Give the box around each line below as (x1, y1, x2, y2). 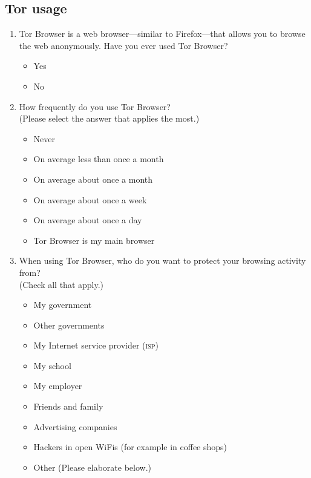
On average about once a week (33, 193, 147, 206)
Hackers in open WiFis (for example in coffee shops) (33, 440, 228, 453)
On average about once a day (33, 214, 142, 226)
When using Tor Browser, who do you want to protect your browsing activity (19, 254, 306, 267)
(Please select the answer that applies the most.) (19, 112, 200, 125)
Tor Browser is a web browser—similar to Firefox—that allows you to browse (19, 27, 306, 40)
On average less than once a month (33, 152, 164, 165)
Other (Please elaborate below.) (33, 460, 151, 473)
